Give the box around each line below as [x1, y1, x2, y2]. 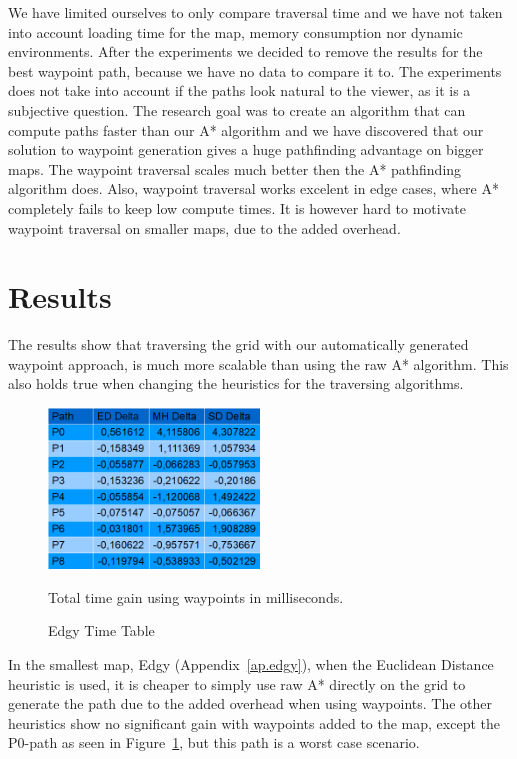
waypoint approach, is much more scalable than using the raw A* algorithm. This [8, 353, 509, 374]
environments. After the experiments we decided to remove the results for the [8, 41, 483, 62]
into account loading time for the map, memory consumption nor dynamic [8, 21, 463, 42]
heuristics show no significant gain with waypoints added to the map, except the [8, 712, 500, 733]
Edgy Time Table [48, 620, 155, 641]
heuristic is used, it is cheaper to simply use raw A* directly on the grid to [8, 673, 466, 694]
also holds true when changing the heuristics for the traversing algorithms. [8, 373, 464, 394]
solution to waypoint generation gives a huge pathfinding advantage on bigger [8, 139, 484, 160]
